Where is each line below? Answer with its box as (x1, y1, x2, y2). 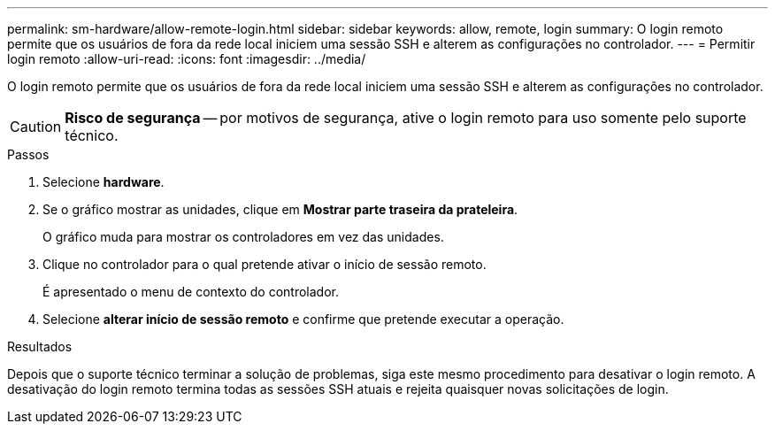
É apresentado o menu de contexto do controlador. (42, 284, 340, 299)
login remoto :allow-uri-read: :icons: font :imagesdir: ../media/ (7, 51, 366, 66)
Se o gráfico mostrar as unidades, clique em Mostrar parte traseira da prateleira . (42, 202, 518, 217)
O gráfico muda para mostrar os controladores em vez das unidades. (42, 229, 444, 244)
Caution (10, 118, 62, 135)
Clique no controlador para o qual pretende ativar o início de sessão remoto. (42, 257, 487, 272)
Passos (7, 147, 50, 162)
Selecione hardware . (42, 174, 165, 189)
